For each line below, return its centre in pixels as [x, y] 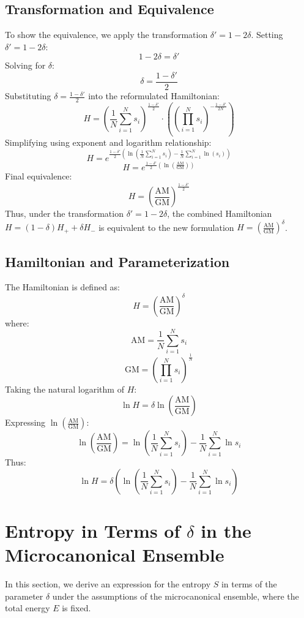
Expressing [25, 422]
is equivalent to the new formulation [166, 227]
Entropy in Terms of [93, 530]
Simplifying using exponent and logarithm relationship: [108, 142]
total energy [28, 608]
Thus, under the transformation [64, 213]
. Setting [267, 35]
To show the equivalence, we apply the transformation [106, 35]
